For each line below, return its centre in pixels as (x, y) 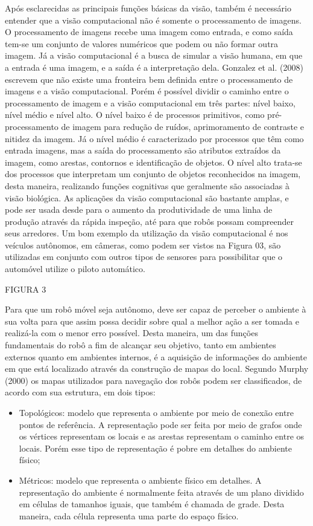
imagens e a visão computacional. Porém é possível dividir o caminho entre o (147, 91)
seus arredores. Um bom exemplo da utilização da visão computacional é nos (147, 233)
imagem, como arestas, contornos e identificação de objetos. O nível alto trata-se (153, 162)
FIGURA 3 (26, 289)
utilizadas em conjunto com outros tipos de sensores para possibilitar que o (144, 257)
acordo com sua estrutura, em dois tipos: (80, 392)
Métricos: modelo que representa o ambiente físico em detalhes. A (140, 480)
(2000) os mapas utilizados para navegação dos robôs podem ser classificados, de (153, 380)
